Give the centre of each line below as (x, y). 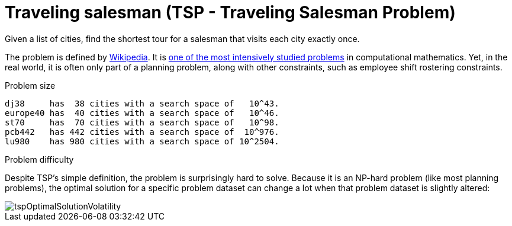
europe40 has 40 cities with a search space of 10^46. (142, 113)
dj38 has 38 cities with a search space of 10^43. (142, 103)
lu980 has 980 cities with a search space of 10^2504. (142, 141)
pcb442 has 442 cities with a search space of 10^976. (142, 132)
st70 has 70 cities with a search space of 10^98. (142, 122)
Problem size (30, 85)
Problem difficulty (39, 159)
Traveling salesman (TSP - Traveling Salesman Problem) (230, 12)
